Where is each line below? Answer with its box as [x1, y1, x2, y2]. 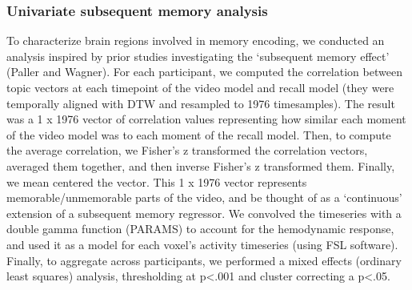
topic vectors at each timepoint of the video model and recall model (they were [6, 79, 394, 95]
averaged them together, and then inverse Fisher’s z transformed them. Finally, [6, 157, 395, 174]
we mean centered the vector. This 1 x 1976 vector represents [6, 173, 307, 190]
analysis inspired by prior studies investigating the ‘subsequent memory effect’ [6, 47, 390, 64]
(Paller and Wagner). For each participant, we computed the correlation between [6, 63, 402, 80]
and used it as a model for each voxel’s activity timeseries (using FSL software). [6, 236, 398, 252]
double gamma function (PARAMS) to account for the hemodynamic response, [6, 220, 394, 237]
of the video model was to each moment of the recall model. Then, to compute [6, 126, 391, 143]
